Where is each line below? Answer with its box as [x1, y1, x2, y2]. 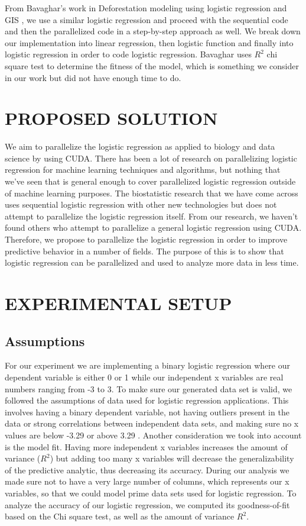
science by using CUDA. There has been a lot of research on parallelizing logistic [5, 151, 297, 164]
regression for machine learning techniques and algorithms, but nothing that [5, 163, 281, 176]
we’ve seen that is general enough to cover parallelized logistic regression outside [5, 175, 296, 188]
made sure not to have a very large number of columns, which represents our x [5, 475, 289, 488]
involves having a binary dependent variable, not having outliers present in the [5, 405, 289, 418]
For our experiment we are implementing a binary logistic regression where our [5, 359, 290, 372]
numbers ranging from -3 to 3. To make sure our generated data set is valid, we [5, 382, 292, 395]
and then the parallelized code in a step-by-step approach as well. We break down [5, 25, 301, 37]
